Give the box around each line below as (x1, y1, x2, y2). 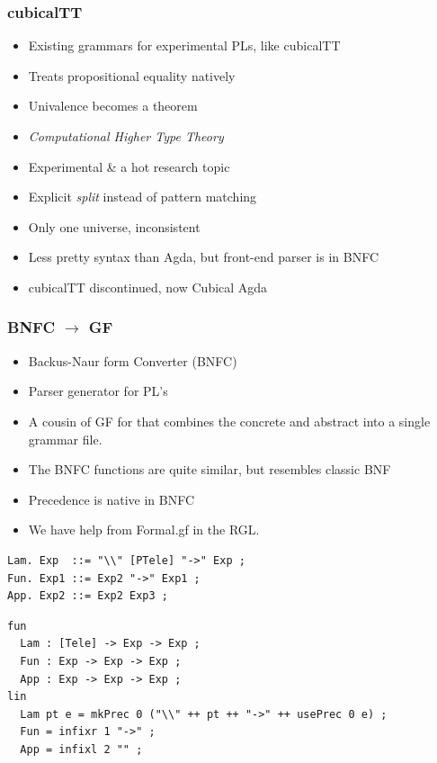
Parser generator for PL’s (28, 381, 168, 400)
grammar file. (28, 429, 103, 448)
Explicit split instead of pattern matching (28, 187, 257, 206)
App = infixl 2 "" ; (20, 742, 143, 756)
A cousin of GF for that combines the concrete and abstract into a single (28, 411, 431, 430)
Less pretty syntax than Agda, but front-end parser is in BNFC (28, 247, 379, 266)
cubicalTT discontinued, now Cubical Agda (28, 277, 268, 296)
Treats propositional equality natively (28, 66, 236, 85)
